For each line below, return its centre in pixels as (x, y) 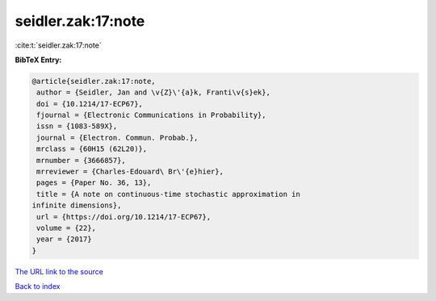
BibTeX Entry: (38, 60)
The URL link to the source (59, 271)
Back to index (38, 286)
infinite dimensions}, (77, 205)
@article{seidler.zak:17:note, (94, 81)
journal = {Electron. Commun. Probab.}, (117, 138)
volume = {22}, (67, 228)
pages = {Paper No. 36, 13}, (94, 183)
